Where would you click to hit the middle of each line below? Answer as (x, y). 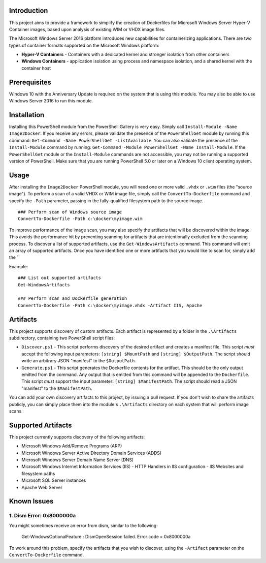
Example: (18, 266)
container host (36, 68)
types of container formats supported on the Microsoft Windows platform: (84, 45)
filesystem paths (38, 473)
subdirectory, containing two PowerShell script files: (62, 338)
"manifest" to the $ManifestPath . (57, 388)
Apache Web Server (42, 487)
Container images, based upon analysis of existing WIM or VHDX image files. (87, 29)
